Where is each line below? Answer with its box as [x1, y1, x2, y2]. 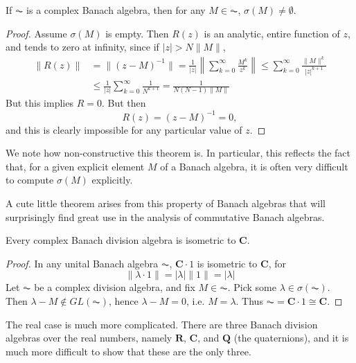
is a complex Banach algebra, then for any [26, 3, 206, 17]
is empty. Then [105, 26, 169, 40]
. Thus [235, 293, 263, 308]
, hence [109, 293, 139, 308]
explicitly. [91, 172, 133, 187]
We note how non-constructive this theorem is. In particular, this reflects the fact [6, 145, 350, 160]
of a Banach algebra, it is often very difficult [160, 159, 348, 173]
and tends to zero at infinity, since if [6, 39, 159, 54]
